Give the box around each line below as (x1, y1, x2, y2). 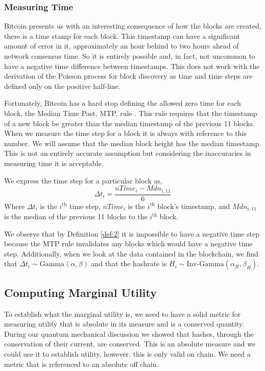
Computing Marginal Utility (4, 284, 157, 300)
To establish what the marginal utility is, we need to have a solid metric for (4, 308, 241, 319)
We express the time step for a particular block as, (4, 175, 162, 185)
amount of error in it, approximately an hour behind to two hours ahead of (4, 40, 239, 51)
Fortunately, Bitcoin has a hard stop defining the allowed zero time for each (4, 98, 241, 108)
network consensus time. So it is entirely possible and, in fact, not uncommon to (4, 51, 255, 61)
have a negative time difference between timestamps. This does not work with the (4, 60, 260, 71)
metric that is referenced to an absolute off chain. (4, 358, 159, 369)
